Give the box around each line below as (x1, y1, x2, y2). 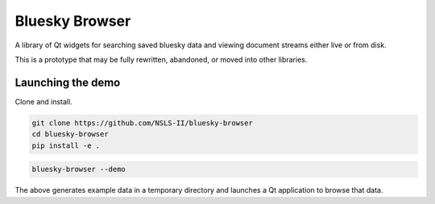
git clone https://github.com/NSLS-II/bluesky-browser (31, 118, 253, 128)
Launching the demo (14, 75, 121, 89)
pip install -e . (31, 141, 101, 150)
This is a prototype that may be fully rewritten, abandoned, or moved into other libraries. (14, 55, 308, 64)
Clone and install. (14, 96, 72, 106)
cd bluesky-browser (31, 129, 109, 139)
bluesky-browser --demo (31, 165, 126, 174)
